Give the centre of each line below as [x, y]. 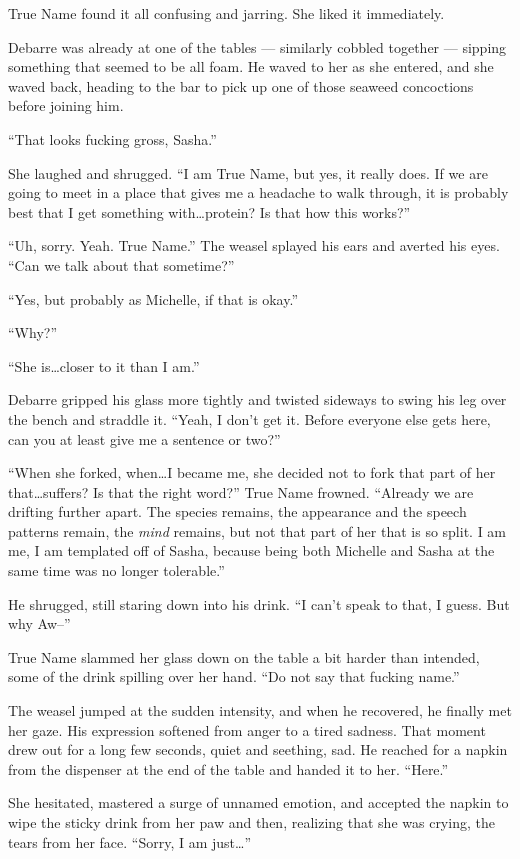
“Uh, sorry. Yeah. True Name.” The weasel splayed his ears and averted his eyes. [254, 245]
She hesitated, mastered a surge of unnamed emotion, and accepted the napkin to [258, 802]
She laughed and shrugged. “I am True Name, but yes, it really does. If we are [248, 172]
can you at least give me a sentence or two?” [144, 438]
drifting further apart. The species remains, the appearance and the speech [237, 511]
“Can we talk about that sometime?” [121, 264]
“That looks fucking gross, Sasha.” [112, 138]
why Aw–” [39, 623]
